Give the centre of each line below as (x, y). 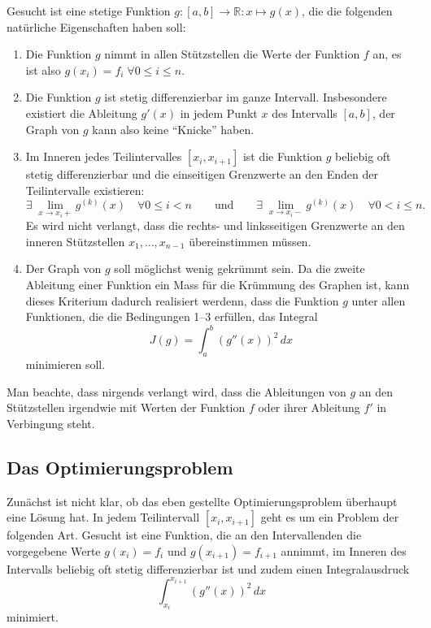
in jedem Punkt (219, 113)
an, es (387, 54)
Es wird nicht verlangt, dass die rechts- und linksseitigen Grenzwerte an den (215, 225)
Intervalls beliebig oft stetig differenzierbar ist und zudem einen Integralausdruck (208, 568)
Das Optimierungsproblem (120, 467)
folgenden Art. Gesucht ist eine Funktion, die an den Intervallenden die (184, 535)
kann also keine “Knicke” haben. (173, 129)
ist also (43, 69)
